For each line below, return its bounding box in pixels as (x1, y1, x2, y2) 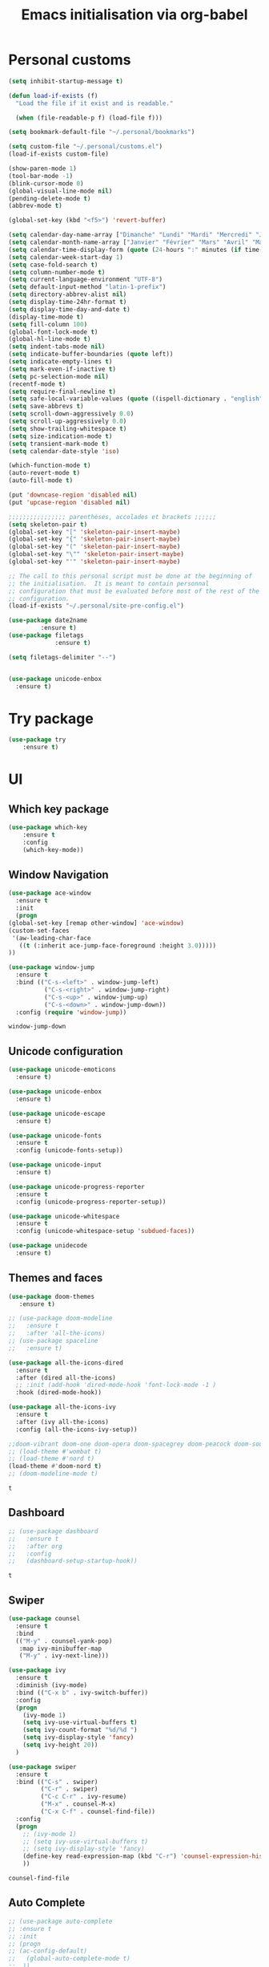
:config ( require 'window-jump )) (15, 1008, 127, 1016)
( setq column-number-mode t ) (8, 268, 106, 276)
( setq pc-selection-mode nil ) (8, 372, 110, 380)
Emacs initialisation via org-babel (21, 6, 248, 24)
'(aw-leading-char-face (11, 934, 91, 942)
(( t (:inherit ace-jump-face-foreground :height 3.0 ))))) (18, 941, 217, 950)
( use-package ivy (8, 1666, 66, 1674)
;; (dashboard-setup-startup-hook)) (8, 1557, 138, 1565)
